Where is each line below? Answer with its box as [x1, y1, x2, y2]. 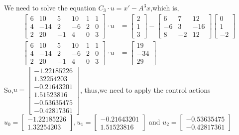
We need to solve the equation [4, 2, 96, 12]
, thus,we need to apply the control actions [80, 84, 211, 95]
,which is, [150, 2, 179, 12]
